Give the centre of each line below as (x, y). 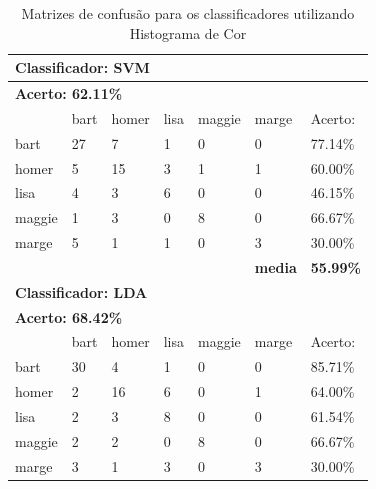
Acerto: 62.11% (69, 93)
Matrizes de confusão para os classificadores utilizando (188, 13)
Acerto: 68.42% (69, 316)
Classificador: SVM (82, 67)
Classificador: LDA (81, 291)
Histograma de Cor (188, 32)
